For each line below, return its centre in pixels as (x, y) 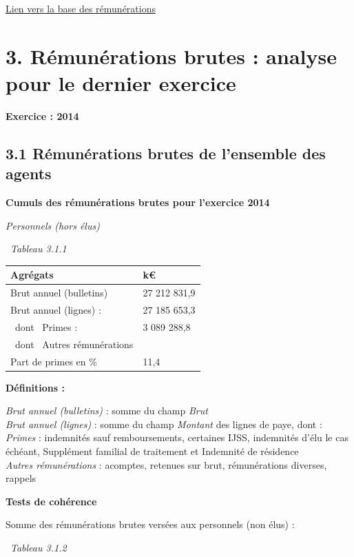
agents (29, 173)
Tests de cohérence (51, 501)
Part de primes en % (54, 361)
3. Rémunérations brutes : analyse (171, 55)
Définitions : (35, 387)
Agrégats (32, 275)
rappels (21, 478)
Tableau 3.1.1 (39, 249)
